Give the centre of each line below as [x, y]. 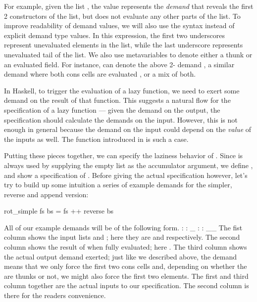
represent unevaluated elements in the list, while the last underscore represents [124, 45]
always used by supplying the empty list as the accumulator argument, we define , [128, 165]
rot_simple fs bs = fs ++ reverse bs [59, 211]
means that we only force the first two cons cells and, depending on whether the [126, 266]
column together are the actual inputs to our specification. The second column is [127, 285]
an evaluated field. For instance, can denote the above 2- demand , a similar [119, 64]
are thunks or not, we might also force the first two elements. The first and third [126, 276]
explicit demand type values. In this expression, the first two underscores [114, 35]
